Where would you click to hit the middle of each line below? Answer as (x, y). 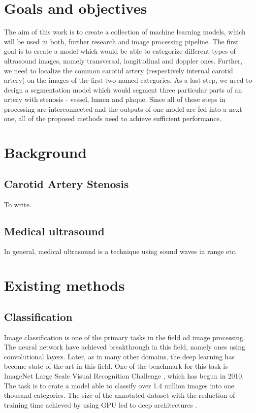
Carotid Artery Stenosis (66, 183)
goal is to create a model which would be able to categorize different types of (120, 51)
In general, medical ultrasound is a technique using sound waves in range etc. (120, 251)
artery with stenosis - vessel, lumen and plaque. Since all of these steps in (115, 99)
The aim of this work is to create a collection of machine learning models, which (125, 32)
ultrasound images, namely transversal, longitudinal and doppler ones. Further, (123, 60)
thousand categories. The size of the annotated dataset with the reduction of (120, 395)
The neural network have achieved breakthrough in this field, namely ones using (125, 347)
